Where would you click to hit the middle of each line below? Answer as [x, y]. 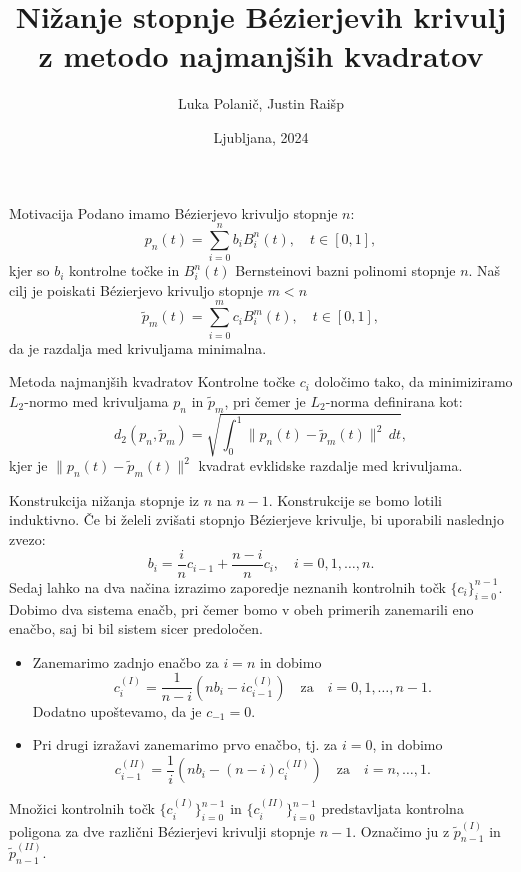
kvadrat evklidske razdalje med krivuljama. [330, 465]
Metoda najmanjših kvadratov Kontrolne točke [152, 381]
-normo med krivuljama [96, 400]
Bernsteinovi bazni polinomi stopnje [345, 270]
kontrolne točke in [124, 270]
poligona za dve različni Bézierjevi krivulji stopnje [162, 830]
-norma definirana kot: [394, 400]
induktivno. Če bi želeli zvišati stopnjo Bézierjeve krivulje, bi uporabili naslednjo [256, 519]
